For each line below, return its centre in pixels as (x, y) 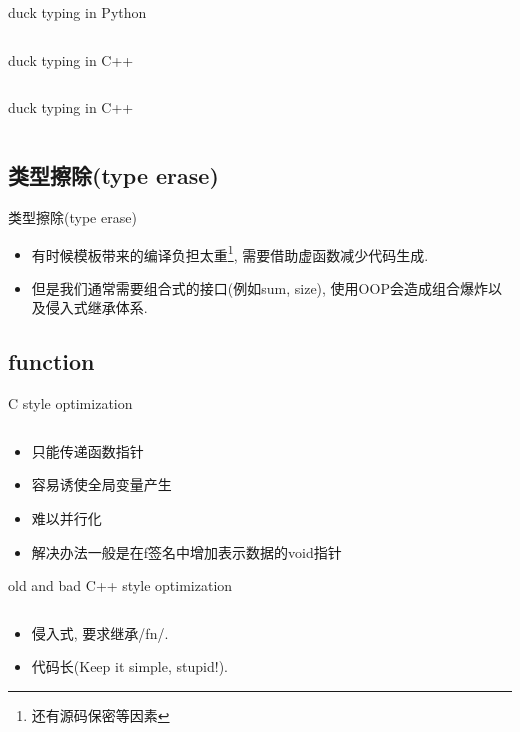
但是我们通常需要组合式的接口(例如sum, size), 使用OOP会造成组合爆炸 (259, 287)
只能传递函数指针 (87, 450)
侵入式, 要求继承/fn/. (100, 632)
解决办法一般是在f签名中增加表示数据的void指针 (186, 551)
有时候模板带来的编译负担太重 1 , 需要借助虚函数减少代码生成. (230, 253)
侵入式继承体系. (96, 307)
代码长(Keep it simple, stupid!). (129, 666)
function (51, 361)
